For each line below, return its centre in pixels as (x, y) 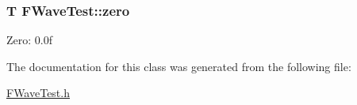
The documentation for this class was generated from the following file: (179, 66)
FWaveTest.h (38, 93)
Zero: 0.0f (29, 40)
